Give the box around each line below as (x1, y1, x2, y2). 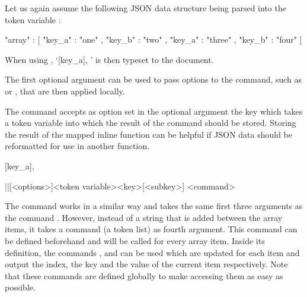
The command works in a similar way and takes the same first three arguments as (5, 200, 303, 212)
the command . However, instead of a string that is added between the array (5, 211, 283, 223)
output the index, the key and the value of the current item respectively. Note (5, 258, 288, 270)
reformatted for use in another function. (5, 140, 150, 152)
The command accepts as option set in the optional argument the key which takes (5, 105, 303, 117)
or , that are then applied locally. (5, 84, 125, 97)
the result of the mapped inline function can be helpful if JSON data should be (5, 128, 293, 140)
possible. (5, 281, 36, 293)
